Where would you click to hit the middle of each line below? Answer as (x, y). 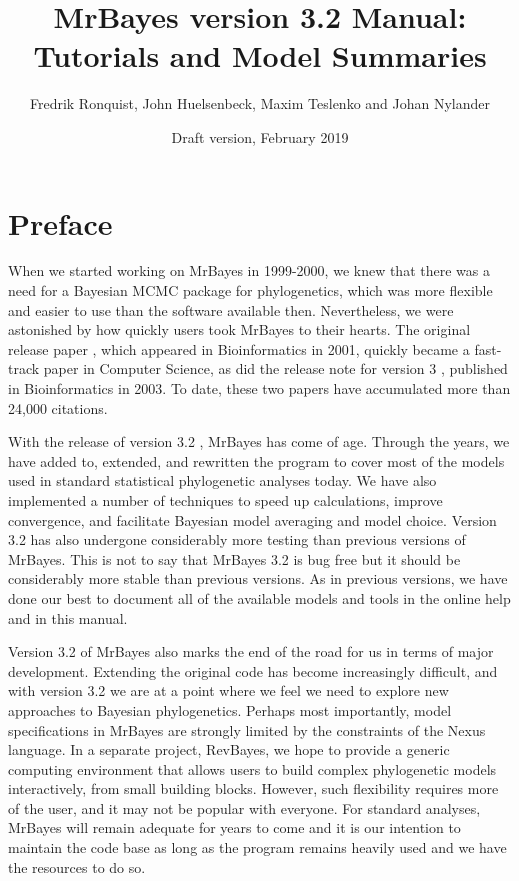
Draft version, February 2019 (260, 136)
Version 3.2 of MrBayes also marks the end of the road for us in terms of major (251, 651)
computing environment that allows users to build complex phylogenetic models (252, 768)
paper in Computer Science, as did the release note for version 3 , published (275, 368)
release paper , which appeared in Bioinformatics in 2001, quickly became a (239, 348)
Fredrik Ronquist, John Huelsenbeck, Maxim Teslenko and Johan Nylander (260, 103)
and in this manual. (68, 617)
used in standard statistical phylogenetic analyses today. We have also (222, 480)
